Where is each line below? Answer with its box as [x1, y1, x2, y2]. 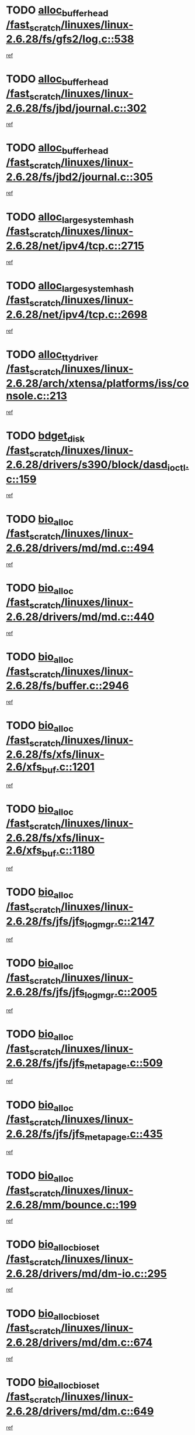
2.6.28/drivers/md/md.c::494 [6, 541, 155, 554]
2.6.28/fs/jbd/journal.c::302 [6, 101, 147, 115]
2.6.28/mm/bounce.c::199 [6, 1198, 137, 1211]
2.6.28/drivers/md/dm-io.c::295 [6, 1267, 168, 1280]
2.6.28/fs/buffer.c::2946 [6, 679, 130, 693]
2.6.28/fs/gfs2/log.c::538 [6, 33, 134, 46]
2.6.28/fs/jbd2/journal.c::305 [6, 170, 154, 183]
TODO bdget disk [6, 429, 85, 444]
